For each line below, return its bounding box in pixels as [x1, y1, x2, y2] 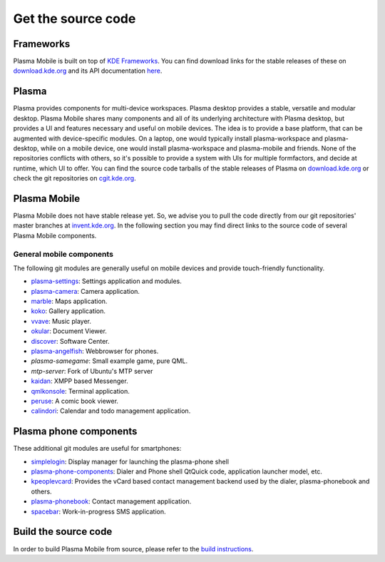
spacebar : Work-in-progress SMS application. [31, 507, 167, 516]
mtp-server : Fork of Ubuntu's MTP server [31, 367, 153, 375]
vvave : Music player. [31, 317, 92, 325]
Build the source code [13, 526, 113, 538]
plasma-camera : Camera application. [31, 287, 140, 295]
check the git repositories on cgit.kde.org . [13, 174, 136, 183]
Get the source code [13, 11, 136, 26]
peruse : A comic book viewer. [31, 397, 119, 405]
